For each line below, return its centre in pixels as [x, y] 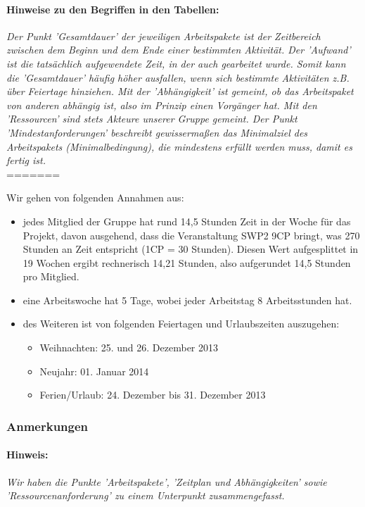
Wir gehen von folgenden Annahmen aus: [95, 198]
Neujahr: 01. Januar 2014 [94, 371]
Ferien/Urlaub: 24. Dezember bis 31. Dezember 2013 [153, 395]
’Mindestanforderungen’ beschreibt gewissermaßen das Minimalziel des [157, 132]
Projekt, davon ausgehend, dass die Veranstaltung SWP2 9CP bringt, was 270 [191, 235]
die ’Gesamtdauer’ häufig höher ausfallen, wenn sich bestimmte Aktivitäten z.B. [178, 77]
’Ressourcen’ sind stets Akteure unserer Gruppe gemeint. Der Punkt [152, 119]
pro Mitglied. [51, 276]
